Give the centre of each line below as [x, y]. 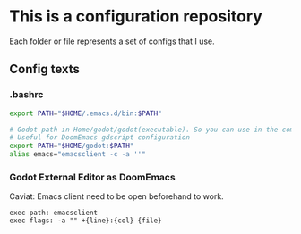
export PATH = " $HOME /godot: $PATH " [72, 146]
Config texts [45, 69]
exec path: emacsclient [54, 213]
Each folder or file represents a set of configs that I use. [112, 41]
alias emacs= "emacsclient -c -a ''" [77, 155]
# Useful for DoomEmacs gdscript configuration [100, 138]
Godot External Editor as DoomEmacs [93, 177]
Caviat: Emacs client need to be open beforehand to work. [116, 196]
